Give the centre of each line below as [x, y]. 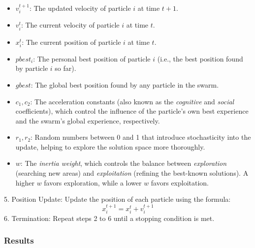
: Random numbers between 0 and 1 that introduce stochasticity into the [141, 137]
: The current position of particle [71, 42]
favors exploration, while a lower [93, 182]
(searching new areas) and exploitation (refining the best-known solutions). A [132, 173]
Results [19, 240]
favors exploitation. [180, 182]
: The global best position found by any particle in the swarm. [125, 84]
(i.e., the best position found [200, 58]
